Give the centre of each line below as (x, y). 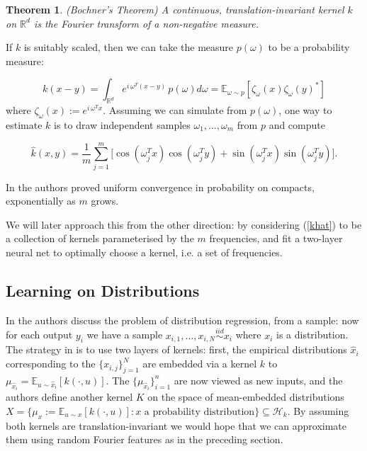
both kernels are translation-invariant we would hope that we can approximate (176, 425)
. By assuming (318, 410)
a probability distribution (199, 412)
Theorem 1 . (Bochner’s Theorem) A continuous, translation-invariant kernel (175, 9)
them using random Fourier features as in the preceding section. (145, 439)
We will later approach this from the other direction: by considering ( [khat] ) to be (184, 224)
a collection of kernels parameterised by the (100, 238)
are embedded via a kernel (200, 364)
